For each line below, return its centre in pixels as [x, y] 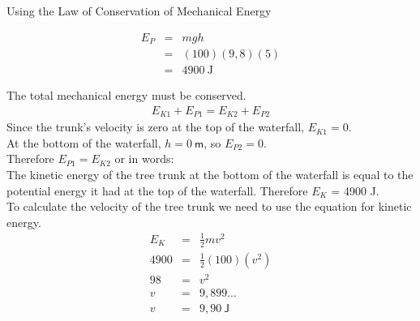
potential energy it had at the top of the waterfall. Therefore [157, 190]
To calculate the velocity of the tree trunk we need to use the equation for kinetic [209, 206]
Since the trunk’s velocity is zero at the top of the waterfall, [155, 127]
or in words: [144, 158]
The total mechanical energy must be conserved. [126, 95]
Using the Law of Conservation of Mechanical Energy [139, 11]
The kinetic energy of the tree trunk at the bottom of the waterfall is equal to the [210, 174]
